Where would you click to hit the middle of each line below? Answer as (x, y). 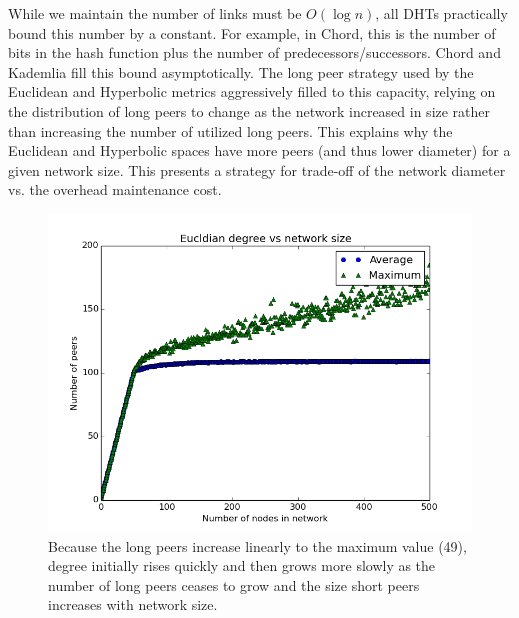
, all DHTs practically (441, 13)
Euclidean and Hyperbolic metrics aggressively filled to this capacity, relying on (252, 91)
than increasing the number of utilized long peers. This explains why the (230, 130)
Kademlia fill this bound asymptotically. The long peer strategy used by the (241, 71)
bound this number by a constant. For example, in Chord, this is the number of (252, 32)
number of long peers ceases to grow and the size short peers (234, 584)
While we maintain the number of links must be (155, 13)
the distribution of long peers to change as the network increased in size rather (249, 110)
